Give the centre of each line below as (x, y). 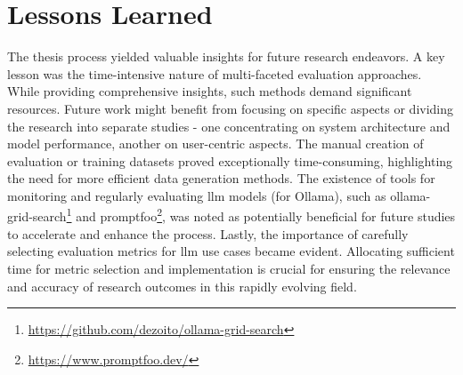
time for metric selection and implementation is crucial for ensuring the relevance (229, 268)
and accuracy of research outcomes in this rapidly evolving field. (182, 286)
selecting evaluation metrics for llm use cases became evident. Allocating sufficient (231, 251)
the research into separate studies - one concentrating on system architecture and (229, 126)
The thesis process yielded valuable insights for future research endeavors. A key (226, 56)
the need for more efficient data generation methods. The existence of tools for (221, 178)
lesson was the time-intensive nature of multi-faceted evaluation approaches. (215, 73)
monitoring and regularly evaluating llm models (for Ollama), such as (197, 195)
